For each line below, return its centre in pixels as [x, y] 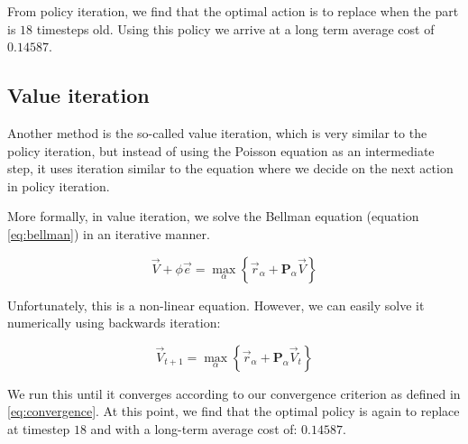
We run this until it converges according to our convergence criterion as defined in [234, 393]
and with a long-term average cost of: [194, 428]
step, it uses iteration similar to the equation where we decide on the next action [230, 168]
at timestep [39, 428]
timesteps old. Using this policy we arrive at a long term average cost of [235, 28]
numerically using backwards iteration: [114, 323]
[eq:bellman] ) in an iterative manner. [109, 233]
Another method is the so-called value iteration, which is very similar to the [217, 132]
